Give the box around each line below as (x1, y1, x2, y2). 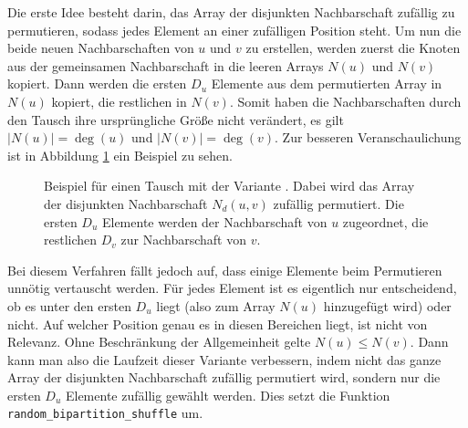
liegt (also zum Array (156, 296, 276, 315)
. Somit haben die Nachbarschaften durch (229, 91, 462, 110)
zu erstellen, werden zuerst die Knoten (245, 38, 461, 57)
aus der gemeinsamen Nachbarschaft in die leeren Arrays (7, 56, 324, 75)
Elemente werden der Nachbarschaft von (101, 212, 328, 231)
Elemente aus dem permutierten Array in (211, 74, 442, 93)
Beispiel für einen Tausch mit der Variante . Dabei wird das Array (44, 176, 415, 195)
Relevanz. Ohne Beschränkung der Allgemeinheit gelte (7, 332, 311, 351)
